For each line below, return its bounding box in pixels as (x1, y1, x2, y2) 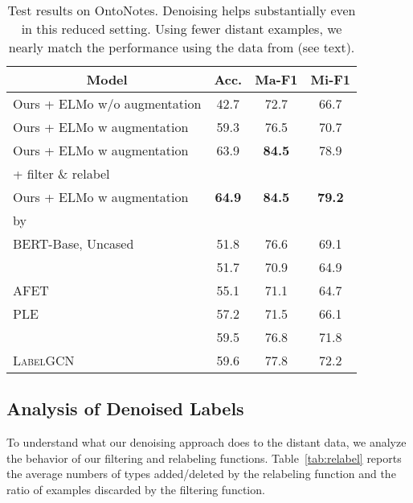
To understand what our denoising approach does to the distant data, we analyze (6, 434, 407, 451)
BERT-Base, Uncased (13, 234, 134, 253)
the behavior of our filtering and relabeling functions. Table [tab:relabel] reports (6, 449, 402, 466)
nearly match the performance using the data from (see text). (8, 38, 355, 56)
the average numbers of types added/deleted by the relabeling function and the (6, 465, 396, 482)
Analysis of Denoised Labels (6, 396, 244, 421)
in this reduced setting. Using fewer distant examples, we (21, 19, 342, 38)
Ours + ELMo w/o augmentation (13, 94, 202, 113)
